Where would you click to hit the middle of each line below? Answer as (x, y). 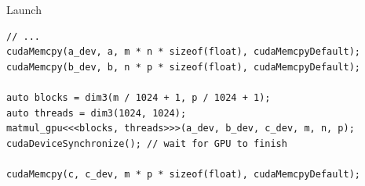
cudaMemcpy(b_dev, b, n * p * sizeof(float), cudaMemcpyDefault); (184, 67)
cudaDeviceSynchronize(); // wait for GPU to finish (147, 143)
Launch (24, 9)
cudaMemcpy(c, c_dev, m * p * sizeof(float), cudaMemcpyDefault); (184, 174)
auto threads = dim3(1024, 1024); (97, 113)
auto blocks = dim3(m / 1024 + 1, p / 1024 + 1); (139, 97)
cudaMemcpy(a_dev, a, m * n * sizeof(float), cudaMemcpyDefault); (184, 52)
